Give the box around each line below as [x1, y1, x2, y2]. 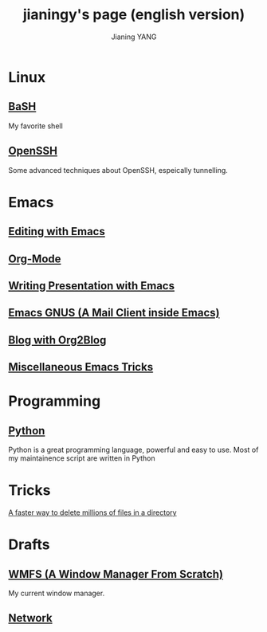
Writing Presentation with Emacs [8, 279, 175, 292]
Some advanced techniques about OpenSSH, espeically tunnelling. [8, 165, 229, 175]
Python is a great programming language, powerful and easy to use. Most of [8, 445, 259, 455]
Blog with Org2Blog [8, 333, 107, 347]
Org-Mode [8, 252, 61, 265]
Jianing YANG [111, 32, 157, 41]
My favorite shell [8, 121, 64, 131]
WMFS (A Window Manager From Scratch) [8, 567, 223, 581]
